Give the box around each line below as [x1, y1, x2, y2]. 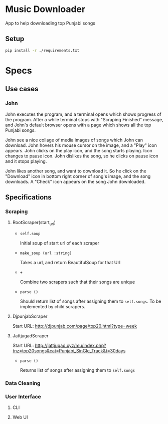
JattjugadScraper [12, 332, 49, 339]
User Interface [5, 393, 41, 400]
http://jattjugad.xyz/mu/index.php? [35, 342, 106, 348]
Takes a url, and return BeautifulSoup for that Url [20, 259, 121, 265]
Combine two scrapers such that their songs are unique [20, 279, 135, 285]
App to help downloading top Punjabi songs [5, 20, 95, 26]
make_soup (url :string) [20, 251, 72, 256]
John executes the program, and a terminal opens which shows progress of [5, 111, 161, 117]
